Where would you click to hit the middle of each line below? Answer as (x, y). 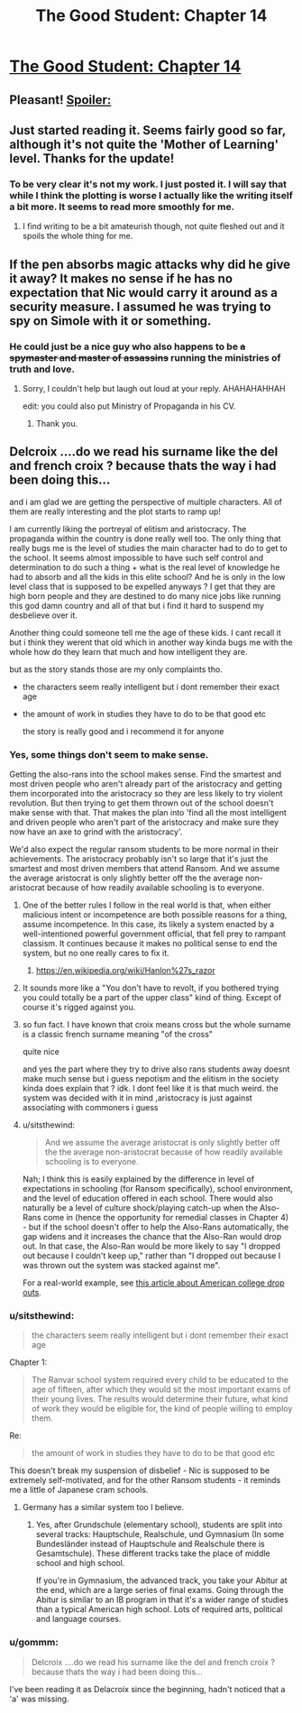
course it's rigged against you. (79, 1008)
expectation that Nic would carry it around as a (143, 293)
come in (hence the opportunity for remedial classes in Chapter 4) (166, 1218)
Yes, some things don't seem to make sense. (109, 754)
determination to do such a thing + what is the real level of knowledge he (145, 567)
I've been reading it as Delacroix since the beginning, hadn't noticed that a (147, 1689)
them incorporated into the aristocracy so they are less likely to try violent (146, 794)
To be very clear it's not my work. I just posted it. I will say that (148, 184)
